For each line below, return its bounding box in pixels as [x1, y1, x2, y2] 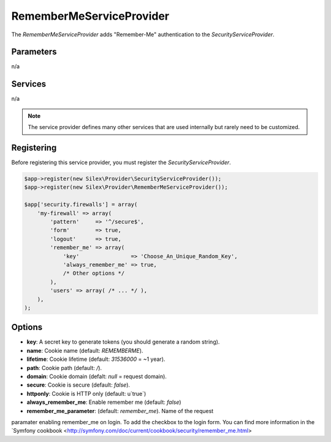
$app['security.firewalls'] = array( [24, 201, 138, 208]
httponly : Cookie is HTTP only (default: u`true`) [26, 390, 146, 397]
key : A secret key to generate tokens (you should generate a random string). [26, 338, 220, 345]
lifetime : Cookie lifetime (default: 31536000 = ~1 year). [26, 355, 165, 363]
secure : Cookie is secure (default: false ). [26, 381, 131, 389]
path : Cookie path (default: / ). [26, 364, 102, 371]
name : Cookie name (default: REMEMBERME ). [26, 347, 143, 354]
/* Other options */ [63, 270, 125, 277]
